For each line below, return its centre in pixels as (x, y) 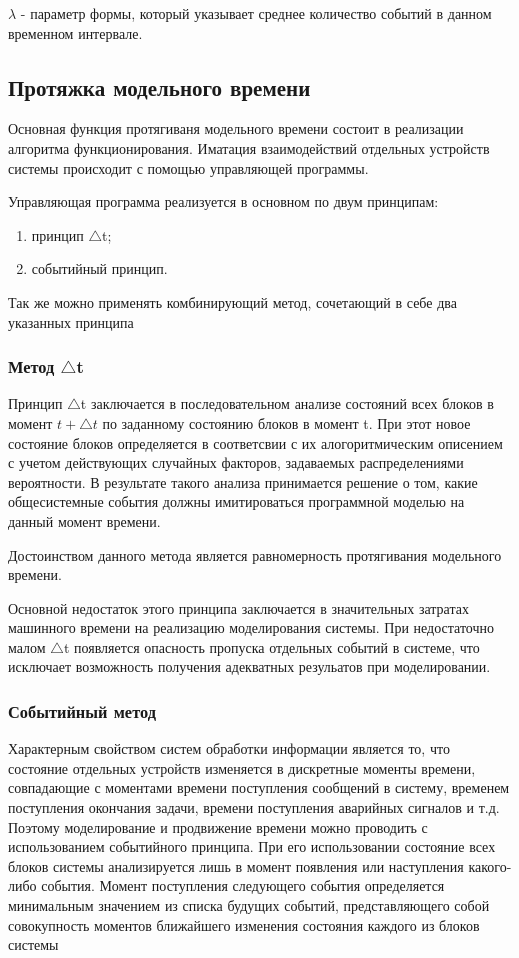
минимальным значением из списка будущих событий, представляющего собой (249, 905)
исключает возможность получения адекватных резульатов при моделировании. (249, 666)
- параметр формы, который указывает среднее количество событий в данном (256, 13)
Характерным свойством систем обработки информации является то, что (229, 748)
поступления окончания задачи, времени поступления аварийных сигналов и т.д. (254, 807)
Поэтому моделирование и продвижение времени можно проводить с (218, 826)
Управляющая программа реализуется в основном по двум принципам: (223, 201)
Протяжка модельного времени (159, 86)
